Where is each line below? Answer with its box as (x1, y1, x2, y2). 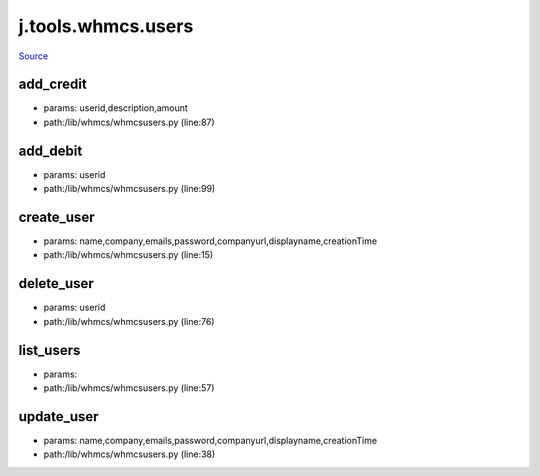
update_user (18, 408, 99, 425)
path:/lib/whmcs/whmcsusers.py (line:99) (43, 183, 216, 195)
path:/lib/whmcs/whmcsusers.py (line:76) (43, 315, 215, 327)
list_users (18, 341, 81, 359)
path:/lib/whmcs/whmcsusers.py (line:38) (43, 448, 216, 460)
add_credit (18, 76, 87, 93)
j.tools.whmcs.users (18, 15, 194, 37)
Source (18, 50, 49, 62)
